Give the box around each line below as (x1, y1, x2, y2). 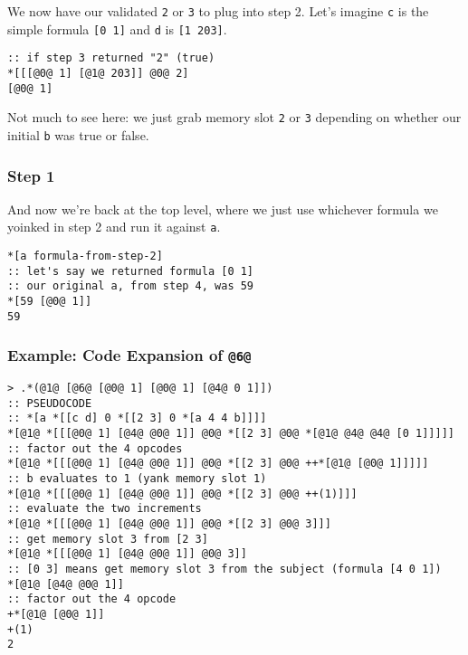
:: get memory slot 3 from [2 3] (7, 532, 208, 546)
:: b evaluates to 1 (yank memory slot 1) (7, 472, 267, 486)
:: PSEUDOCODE (7, 396, 92, 410)
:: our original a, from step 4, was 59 (7, 280, 254, 293)
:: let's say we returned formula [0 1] (7, 264, 254, 278)
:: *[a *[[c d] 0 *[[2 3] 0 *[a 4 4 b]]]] (7, 412, 267, 425)
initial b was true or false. (7, 125, 149, 144)
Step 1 (7, 164, 55, 186)
